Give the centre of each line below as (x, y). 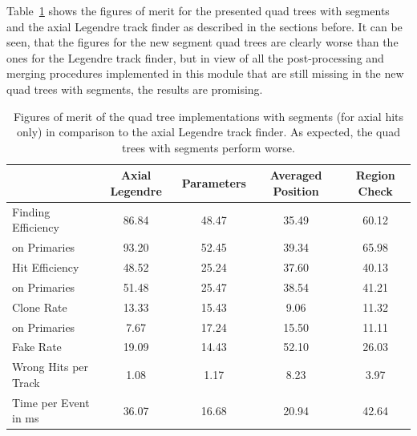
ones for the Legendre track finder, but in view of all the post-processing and (195, 57)
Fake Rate (37, 347)
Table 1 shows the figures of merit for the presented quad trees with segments (198, 10)
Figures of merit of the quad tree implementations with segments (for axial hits (208, 116)
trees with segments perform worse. (208, 147)
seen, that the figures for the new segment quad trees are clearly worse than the (202, 42)
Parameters (214, 183)
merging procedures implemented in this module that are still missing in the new (205, 73)
